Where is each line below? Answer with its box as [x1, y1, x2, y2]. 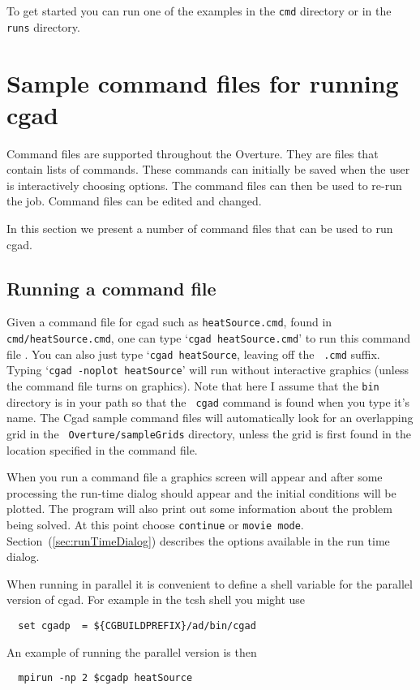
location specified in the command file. [6, 441, 198, 458]
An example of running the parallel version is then [6, 643, 257, 660]
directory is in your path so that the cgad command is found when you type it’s [6, 393, 410, 410]
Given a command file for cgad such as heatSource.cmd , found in [6, 313, 332, 330]
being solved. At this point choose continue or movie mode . [6, 515, 304, 533]
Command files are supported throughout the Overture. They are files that [6, 144, 379, 162]
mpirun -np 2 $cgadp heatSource [18, 672, 193, 684]
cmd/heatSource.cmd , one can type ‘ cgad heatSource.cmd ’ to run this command [6, 330, 410, 347]
